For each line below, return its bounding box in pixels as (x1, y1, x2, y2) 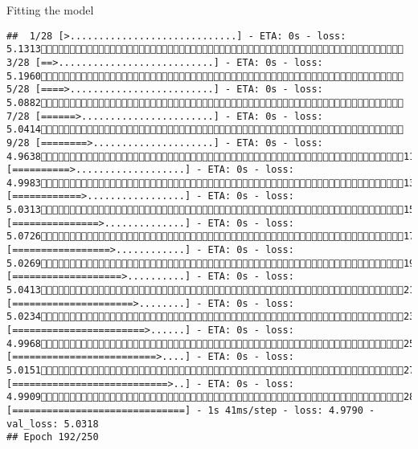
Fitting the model (6, 2, 94, 18)
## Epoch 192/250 (6, 431, 99, 443)
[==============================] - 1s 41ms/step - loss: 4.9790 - (6, 404, 375, 416)
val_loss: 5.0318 (6, 418, 99, 430)
